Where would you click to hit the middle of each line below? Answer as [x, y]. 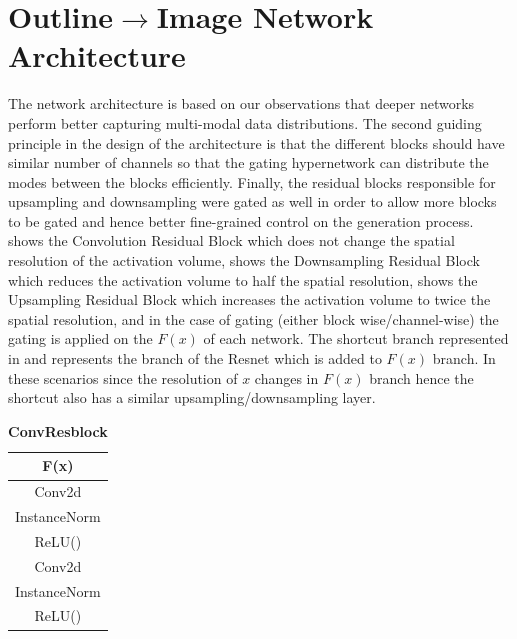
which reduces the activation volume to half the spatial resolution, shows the [243, 279]
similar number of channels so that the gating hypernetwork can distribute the [248, 162]
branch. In [464, 358]
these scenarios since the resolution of [123, 377]
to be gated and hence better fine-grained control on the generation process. [241, 220]
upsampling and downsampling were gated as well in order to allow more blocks [252, 201]
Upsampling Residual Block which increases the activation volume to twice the [249, 299]
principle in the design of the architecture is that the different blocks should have [256, 142]
